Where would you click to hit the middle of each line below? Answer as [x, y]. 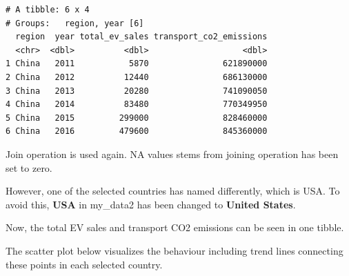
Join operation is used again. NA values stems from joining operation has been [172, 154]
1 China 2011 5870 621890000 [137, 64]
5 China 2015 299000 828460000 [137, 118]
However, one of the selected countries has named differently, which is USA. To [173, 191]
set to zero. [29, 167]
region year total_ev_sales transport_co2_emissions [141, 37]
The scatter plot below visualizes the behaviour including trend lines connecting [174, 250]
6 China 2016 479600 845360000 [137, 131]
